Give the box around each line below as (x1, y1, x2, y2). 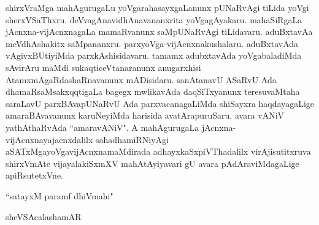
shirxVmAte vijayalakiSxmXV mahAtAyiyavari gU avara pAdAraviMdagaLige (6, 157, 299, 169)
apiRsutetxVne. (6, 169, 64, 182)
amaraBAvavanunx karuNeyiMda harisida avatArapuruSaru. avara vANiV (6, 109, 285, 122)
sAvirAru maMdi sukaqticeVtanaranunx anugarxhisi (6, 61, 201, 73)
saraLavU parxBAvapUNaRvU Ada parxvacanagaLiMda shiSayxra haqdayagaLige (6, 97, 314, 109)
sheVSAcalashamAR (6, 210, 82, 223)
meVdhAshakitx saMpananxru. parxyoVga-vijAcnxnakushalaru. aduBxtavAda (6, 37, 299, 50)
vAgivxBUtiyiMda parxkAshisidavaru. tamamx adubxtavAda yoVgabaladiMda (6, 49, 302, 62)
